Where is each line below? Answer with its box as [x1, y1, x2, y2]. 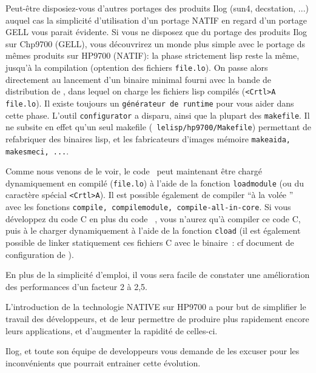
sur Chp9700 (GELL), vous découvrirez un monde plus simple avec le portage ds [5, 37, 305, 50]
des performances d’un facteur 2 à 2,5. [5, 280, 147, 292]
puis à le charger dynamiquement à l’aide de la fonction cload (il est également [5, 224, 301, 237]
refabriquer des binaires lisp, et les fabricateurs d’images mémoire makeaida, [5, 132, 291, 145]
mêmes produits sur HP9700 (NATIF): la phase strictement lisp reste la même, [5, 49, 300, 62]
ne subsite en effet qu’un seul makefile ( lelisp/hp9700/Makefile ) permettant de [5, 120, 312, 133]
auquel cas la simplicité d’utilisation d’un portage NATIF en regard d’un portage [5, 13, 307, 26]
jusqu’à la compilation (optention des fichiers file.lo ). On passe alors [5, 61, 268, 73]
